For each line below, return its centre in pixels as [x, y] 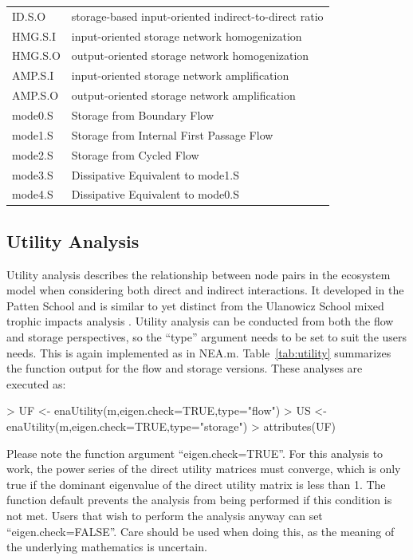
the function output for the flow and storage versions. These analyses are [185, 368]
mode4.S [33, 194]
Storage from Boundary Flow [143, 114]
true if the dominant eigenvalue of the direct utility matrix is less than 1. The [196, 484]
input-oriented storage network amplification [180, 75]
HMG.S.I [34, 35]
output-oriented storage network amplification [183, 95]
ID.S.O [29, 16]
